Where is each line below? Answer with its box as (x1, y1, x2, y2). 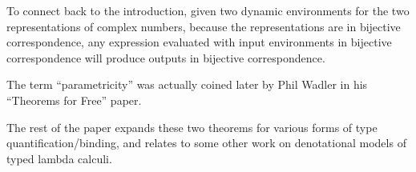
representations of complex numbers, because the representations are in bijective (6, 18, 401, 34)
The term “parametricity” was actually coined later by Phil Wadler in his (6, 76, 368, 93)
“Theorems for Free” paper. (6, 91, 142, 108)
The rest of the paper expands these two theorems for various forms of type (6, 118, 378, 135)
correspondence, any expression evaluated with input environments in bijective (6, 34, 392, 50)
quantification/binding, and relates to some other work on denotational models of (6, 134, 406, 151)
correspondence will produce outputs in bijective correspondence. (6, 49, 325, 66)
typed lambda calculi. (6, 150, 112, 166)
